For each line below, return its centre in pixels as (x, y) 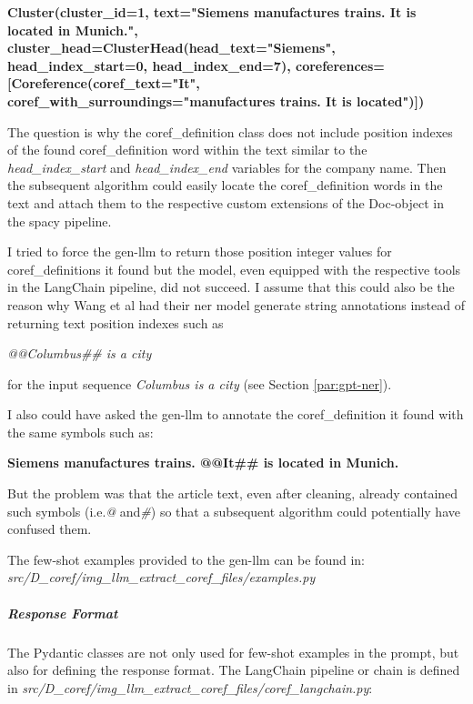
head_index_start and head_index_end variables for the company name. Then (227, 167)
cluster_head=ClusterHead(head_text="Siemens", (171, 48)
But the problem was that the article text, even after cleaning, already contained (233, 493)
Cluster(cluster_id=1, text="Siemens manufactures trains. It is (212, 12)
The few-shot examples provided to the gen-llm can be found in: (186, 559)
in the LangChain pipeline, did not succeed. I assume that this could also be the (231, 287)
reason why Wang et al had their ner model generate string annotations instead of (236, 304)
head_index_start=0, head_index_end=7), (149, 65)
